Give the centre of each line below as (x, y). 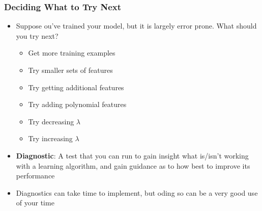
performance (35, 176)
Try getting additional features (76, 87)
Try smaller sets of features (70, 70)
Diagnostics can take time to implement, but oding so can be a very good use (137, 192)
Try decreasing (51, 121)
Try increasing (50, 138)
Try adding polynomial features (77, 104)
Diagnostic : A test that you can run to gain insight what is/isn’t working (132, 155)
